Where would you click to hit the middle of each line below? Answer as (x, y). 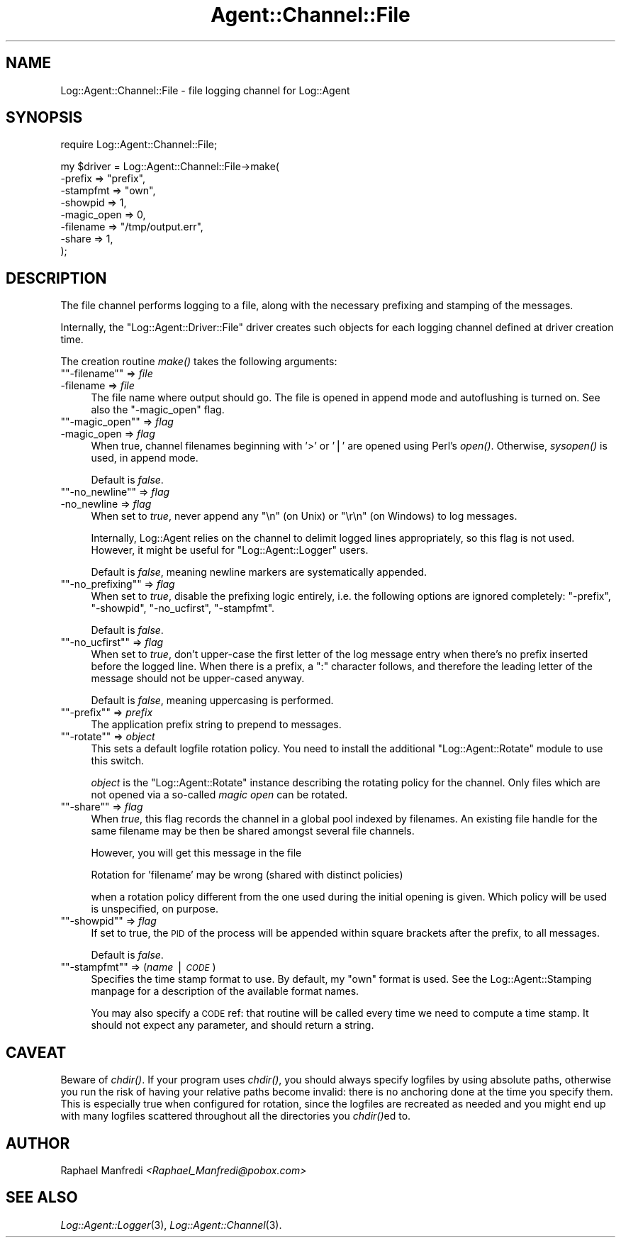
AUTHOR (38, 1143)
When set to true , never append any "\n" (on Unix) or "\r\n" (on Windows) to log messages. (304, 516)
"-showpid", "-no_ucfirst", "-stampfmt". (183, 608)
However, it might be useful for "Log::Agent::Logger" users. (230, 550)
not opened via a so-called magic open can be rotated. (219, 795)
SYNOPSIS (44, 118)
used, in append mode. (145, 458)
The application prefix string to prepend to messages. (216, 725)
